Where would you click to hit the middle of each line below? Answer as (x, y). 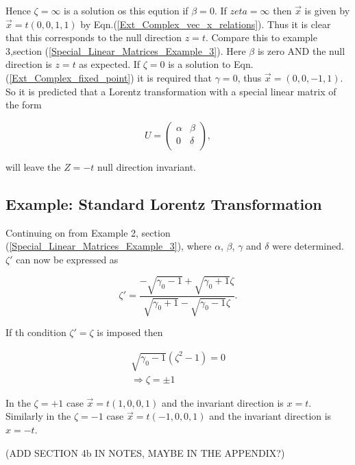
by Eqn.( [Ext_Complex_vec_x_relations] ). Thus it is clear (206, 24)
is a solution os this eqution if (126, 10)
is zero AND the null (301, 50)
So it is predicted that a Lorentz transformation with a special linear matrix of (171, 91)
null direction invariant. (147, 166)
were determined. (308, 246)
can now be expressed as (67, 259)
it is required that (175, 77)
